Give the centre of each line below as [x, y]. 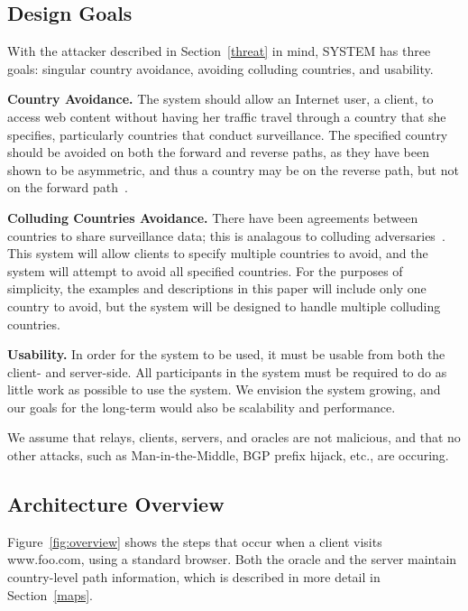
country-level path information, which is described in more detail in [194, 577]
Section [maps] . [50, 594]
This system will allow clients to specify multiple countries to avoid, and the [218, 253]
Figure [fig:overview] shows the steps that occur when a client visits [195, 541]
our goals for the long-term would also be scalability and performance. [202, 407]
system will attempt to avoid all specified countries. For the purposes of [205, 270]
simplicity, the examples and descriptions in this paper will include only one [217, 288]
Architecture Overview [116, 504]
